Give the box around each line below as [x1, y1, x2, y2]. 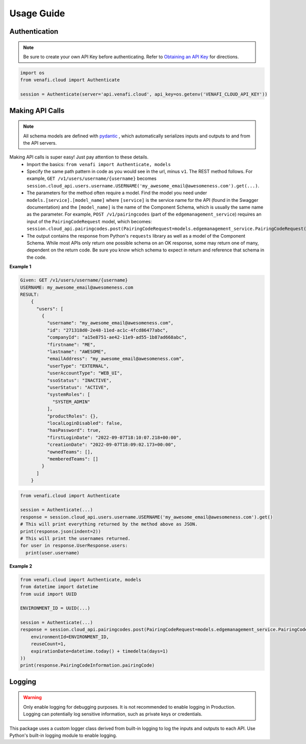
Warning [23, 694, 42, 701]
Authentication [9, 27, 59, 36]
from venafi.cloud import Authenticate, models [20, 576, 141, 583]
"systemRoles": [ [46, 391, 90, 398]
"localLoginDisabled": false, [46, 420, 122, 426]
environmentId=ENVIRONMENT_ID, [31, 634, 109, 640]
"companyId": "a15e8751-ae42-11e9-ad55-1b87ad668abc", [46, 335, 187, 340]
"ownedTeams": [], [46, 449, 93, 455]
